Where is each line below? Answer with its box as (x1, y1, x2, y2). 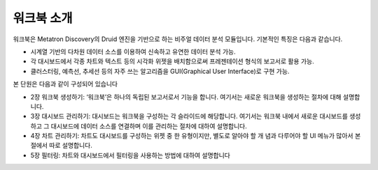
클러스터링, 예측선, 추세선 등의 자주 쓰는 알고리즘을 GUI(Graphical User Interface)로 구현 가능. (30, 67, 290, 75)
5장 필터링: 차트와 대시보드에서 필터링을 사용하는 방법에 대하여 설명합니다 (30, 150, 230, 160)
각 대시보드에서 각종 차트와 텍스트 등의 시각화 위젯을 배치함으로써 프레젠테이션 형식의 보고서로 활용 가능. (30, 57, 314, 65)
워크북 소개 (13, 10, 73, 26)
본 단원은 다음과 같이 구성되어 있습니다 (13, 80, 118, 88)
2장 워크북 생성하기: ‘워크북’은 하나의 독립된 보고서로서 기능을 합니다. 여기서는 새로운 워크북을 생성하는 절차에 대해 (30, 93, 342, 101)
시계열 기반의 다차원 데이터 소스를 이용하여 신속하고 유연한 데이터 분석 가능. (30, 47, 236, 56)
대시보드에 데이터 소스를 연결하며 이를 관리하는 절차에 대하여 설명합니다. (50, 122, 248, 130)
